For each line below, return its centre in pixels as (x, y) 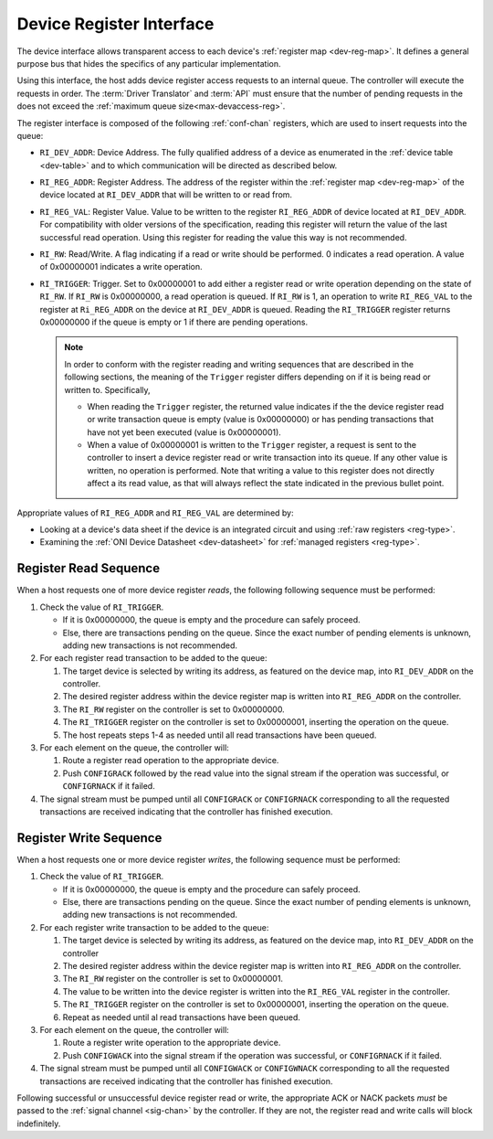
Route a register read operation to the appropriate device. (171, 761)
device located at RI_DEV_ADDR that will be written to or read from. (166, 195)
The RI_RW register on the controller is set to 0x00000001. (173, 979)
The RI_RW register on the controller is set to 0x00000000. (173, 709)
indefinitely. (39, 1123)
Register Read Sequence (88, 568)
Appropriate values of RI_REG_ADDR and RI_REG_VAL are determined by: (155, 513)
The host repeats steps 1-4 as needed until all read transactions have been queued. (220, 735)
